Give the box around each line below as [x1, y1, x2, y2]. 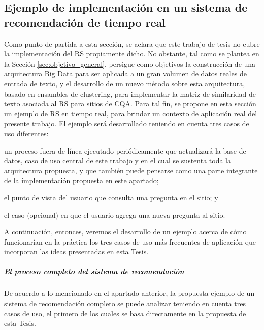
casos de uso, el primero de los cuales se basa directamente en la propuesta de [4, 308, 246, 318]
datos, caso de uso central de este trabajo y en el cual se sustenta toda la [4, 155, 231, 166]
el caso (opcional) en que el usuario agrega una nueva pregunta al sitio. [4, 209, 225, 220]
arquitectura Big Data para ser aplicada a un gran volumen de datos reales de [4, 68, 247, 79]
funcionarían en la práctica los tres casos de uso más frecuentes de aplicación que [4, 236, 256, 247]
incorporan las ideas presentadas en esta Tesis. [4, 246, 149, 257]
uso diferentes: [4, 128, 49, 138]
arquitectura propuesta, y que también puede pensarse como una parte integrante [4, 165, 258, 175]
